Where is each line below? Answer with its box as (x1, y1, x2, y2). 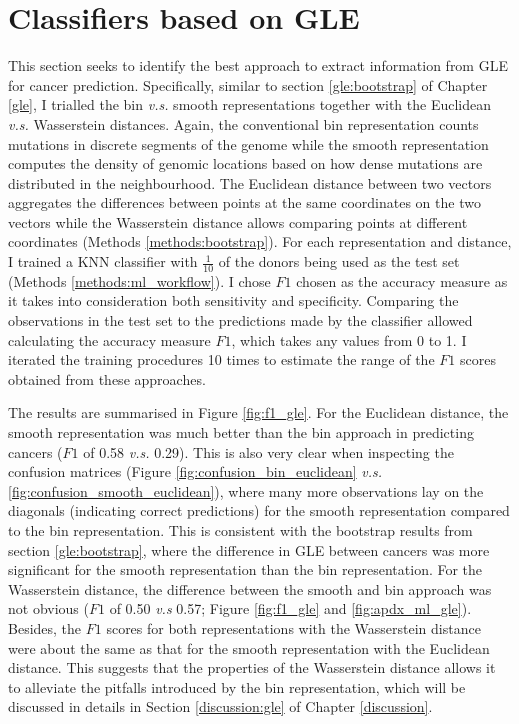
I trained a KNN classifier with (8, 251, 198, 272)
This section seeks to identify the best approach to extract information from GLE (8, 55, 508, 76)
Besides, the (8, 617, 82, 638)
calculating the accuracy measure (8, 329, 211, 350)
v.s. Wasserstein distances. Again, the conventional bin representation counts (8, 113, 479, 134)
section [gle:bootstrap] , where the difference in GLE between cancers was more (8, 539, 490, 560)
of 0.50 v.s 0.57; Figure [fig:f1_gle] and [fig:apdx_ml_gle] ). (109, 598, 472, 619)
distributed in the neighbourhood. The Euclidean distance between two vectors (8, 172, 492, 193)
